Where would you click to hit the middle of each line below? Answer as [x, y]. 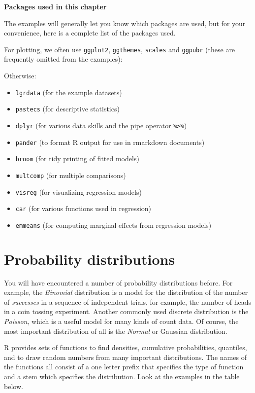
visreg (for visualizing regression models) [79, 192]
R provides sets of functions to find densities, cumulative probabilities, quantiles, [126, 347]
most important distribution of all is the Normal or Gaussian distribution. [116, 331]
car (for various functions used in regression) [83, 208]
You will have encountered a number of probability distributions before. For [118, 282]
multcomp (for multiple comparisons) [71, 175]
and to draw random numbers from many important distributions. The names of [125, 357]
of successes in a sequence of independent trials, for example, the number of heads [127, 302]
